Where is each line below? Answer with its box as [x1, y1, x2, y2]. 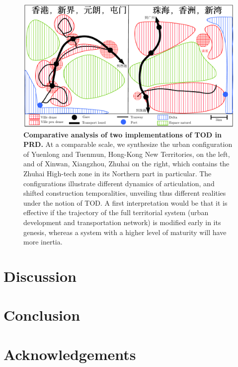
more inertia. [23, 237, 63, 247]
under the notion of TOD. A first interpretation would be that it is [23, 197, 228, 208]
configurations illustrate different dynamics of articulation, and [23, 178, 215, 188]
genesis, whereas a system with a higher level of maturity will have [23, 227, 227, 237]
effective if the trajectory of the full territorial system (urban [23, 207, 209, 218]
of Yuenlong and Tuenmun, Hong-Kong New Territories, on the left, [23, 148, 230, 159]
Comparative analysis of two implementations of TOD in [23, 129, 222, 139]
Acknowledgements [3, 344, 136, 364]
